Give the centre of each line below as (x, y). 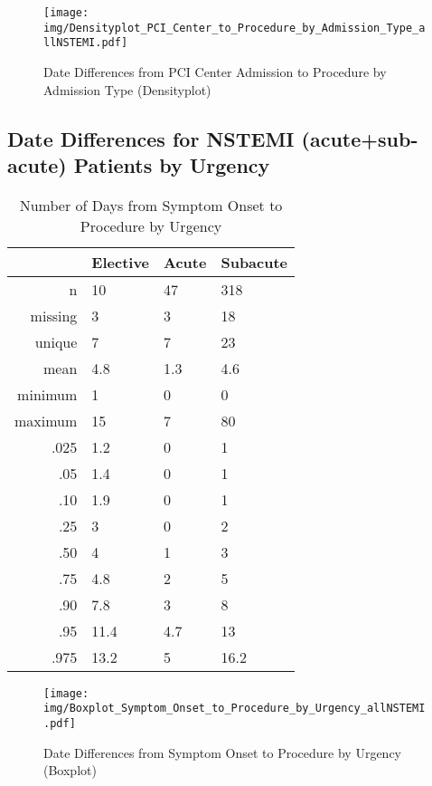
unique (56, 341)
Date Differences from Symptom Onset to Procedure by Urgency (223, 752)
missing (54, 315)
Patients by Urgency (172, 164)
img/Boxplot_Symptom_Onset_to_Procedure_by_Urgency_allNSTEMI (235, 709)
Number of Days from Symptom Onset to (151, 205)
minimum (47, 394)
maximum (46, 420)
